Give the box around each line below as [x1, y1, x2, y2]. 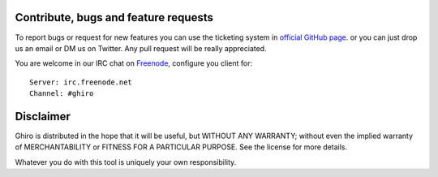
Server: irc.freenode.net [29, 77, 133, 87]
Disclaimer [15, 110, 71, 123]
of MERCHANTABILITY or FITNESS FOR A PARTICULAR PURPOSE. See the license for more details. [15, 142, 348, 152]
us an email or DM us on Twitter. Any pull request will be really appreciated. [15, 43, 267, 53]
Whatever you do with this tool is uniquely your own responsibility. [15, 157, 237, 166]
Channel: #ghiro [29, 89, 94, 98]
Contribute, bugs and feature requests [15, 11, 214, 24]
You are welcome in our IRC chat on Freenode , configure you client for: [15, 58, 253, 68]
